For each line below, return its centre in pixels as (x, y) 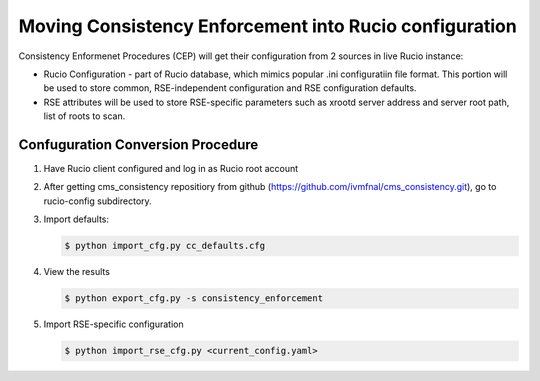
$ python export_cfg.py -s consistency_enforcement (194, 298)
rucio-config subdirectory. (97, 201)
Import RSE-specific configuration (113, 324)
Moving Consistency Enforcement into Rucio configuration (267, 26)
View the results (76, 272)
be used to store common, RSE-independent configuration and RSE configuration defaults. (230, 88)
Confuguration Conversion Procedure (138, 144)
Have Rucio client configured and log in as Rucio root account (171, 169)
